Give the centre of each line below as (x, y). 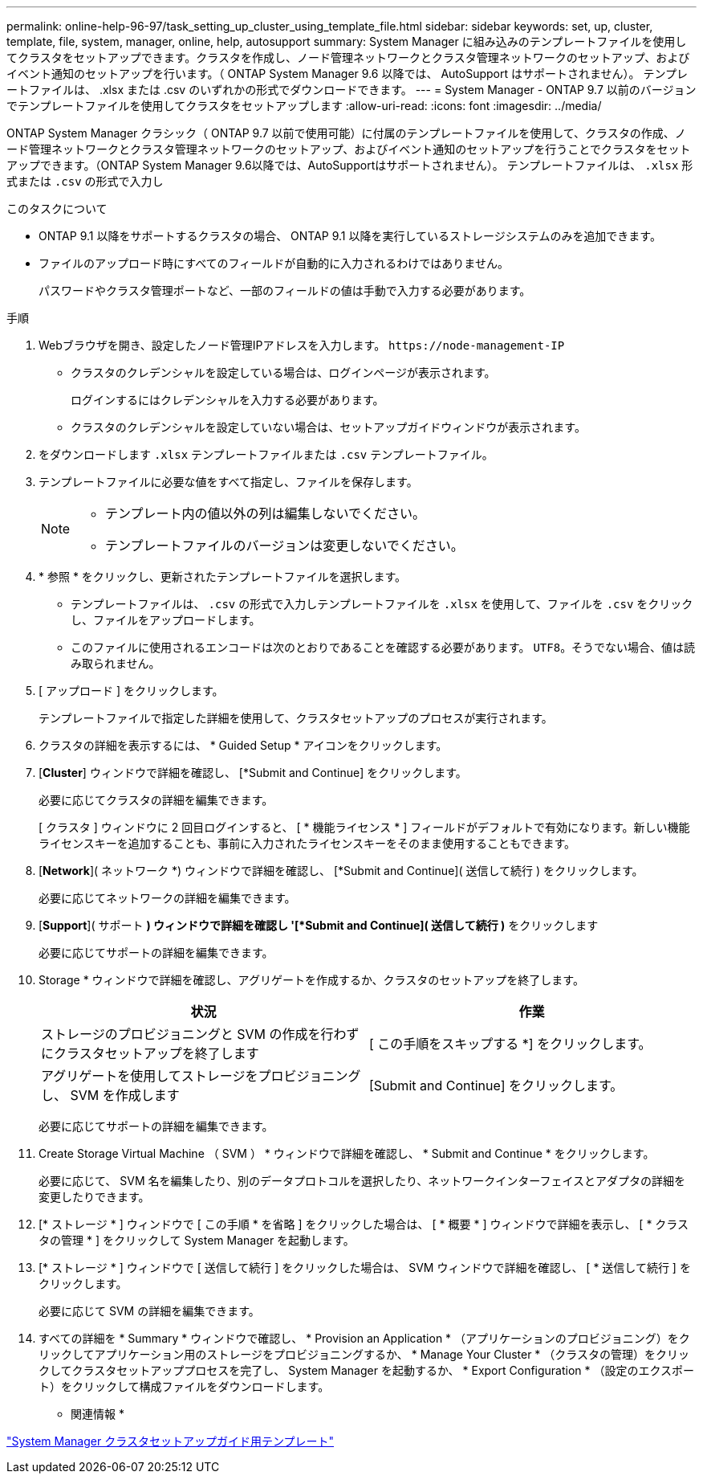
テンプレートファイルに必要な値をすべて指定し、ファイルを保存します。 (228, 482)
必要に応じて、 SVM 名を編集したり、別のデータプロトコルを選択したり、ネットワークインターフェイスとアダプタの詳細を (362, 1181)
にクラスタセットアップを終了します (150, 1053)
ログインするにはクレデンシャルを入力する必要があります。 (228, 400)
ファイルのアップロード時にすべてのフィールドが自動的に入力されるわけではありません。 (274, 263)
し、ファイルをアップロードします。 (166, 620)
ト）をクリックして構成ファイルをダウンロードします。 (184, 1386)
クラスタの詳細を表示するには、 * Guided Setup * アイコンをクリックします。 (243, 745)
